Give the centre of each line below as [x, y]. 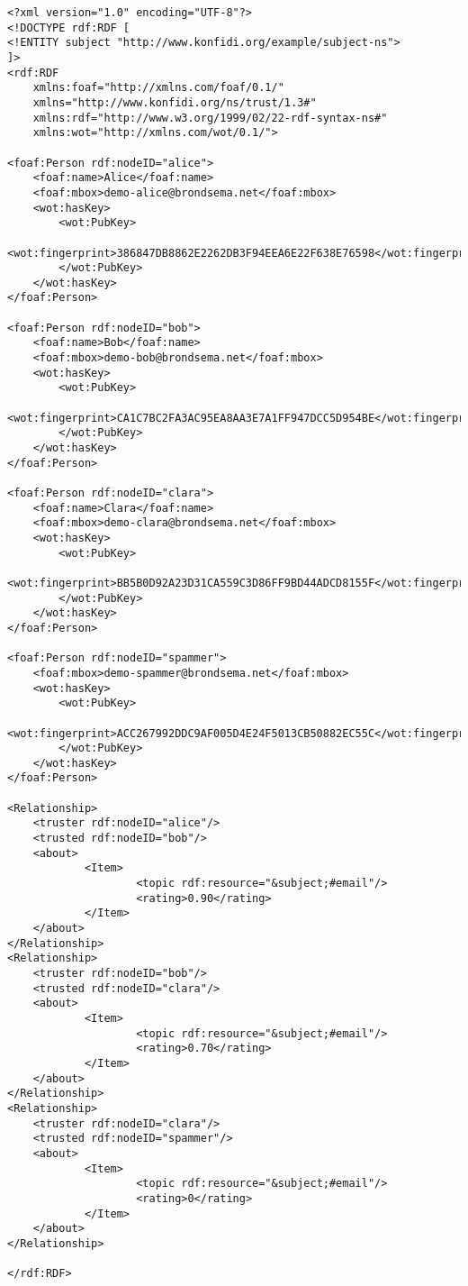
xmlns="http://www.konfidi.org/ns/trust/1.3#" [175, 102]
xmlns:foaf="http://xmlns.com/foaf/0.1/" [158, 88]
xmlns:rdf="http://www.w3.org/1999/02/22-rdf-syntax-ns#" [210, 118]
